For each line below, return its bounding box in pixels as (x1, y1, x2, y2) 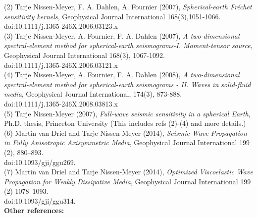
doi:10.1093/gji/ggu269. (4, 157, 76, 167)
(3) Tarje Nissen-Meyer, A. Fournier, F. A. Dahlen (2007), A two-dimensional (4, 30, 240, 41)
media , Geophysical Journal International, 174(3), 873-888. (4, 89, 182, 99)
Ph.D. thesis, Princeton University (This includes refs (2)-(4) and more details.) (4, 118, 246, 128)
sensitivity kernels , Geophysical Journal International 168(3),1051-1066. (4, 11, 221, 21)
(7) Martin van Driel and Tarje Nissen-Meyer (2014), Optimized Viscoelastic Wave (4, 166, 253, 177)
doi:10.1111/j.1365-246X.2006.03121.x (4, 59, 118, 70)
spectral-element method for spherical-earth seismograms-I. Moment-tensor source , (4, 40, 253, 51)
